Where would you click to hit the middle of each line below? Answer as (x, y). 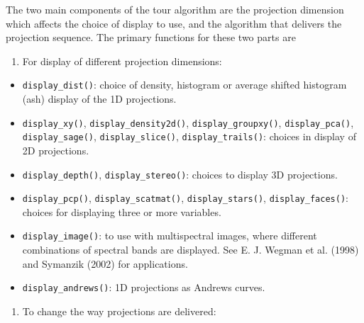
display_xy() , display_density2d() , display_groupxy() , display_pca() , (188, 122)
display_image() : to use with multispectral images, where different (170, 236)
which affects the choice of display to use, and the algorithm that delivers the (174, 23)
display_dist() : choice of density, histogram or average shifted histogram (184, 85)
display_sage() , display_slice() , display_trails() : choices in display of (189, 136)
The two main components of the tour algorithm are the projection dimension (175, 9)
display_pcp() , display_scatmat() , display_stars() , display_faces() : (185, 198)
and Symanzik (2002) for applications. (105, 263)
